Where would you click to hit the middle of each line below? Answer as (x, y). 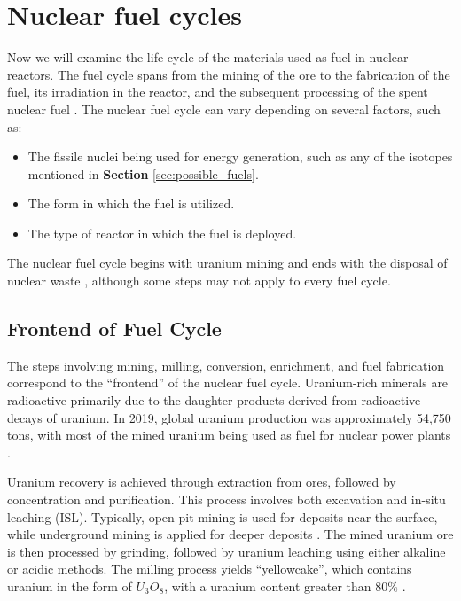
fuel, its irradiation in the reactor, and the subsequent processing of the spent (218, 92)
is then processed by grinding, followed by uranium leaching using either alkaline (227, 551)
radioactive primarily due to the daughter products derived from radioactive (214, 400)
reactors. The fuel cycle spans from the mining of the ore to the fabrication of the (229, 74)
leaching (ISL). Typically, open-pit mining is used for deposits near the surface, (223, 516)
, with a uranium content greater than (268, 585)
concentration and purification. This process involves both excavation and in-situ (227, 500)
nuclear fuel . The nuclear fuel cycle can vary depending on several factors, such (224, 109)
